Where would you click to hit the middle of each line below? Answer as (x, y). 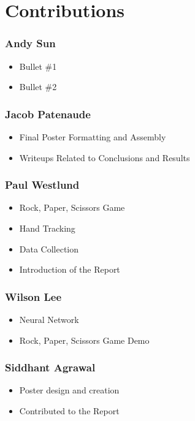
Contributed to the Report (69, 411)
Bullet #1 (38, 66)
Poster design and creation (69, 390)
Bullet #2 (38, 87)
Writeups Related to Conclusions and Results (105, 157)
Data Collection (49, 248)
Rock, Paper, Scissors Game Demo (84, 340)
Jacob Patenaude (48, 114)
